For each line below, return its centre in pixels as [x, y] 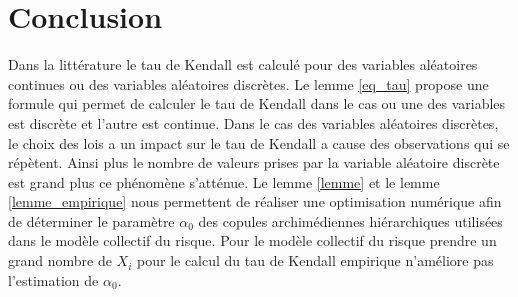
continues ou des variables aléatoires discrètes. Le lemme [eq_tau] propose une [248, 83]
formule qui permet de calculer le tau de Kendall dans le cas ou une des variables [257, 103]
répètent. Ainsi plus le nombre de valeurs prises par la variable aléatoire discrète [254, 162]
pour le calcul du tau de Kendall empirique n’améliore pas [315, 260]
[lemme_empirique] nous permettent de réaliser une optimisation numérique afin [255, 201]
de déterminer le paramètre [91, 220]
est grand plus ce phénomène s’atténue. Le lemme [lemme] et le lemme [224, 181]
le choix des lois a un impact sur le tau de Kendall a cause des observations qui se [259, 142]
